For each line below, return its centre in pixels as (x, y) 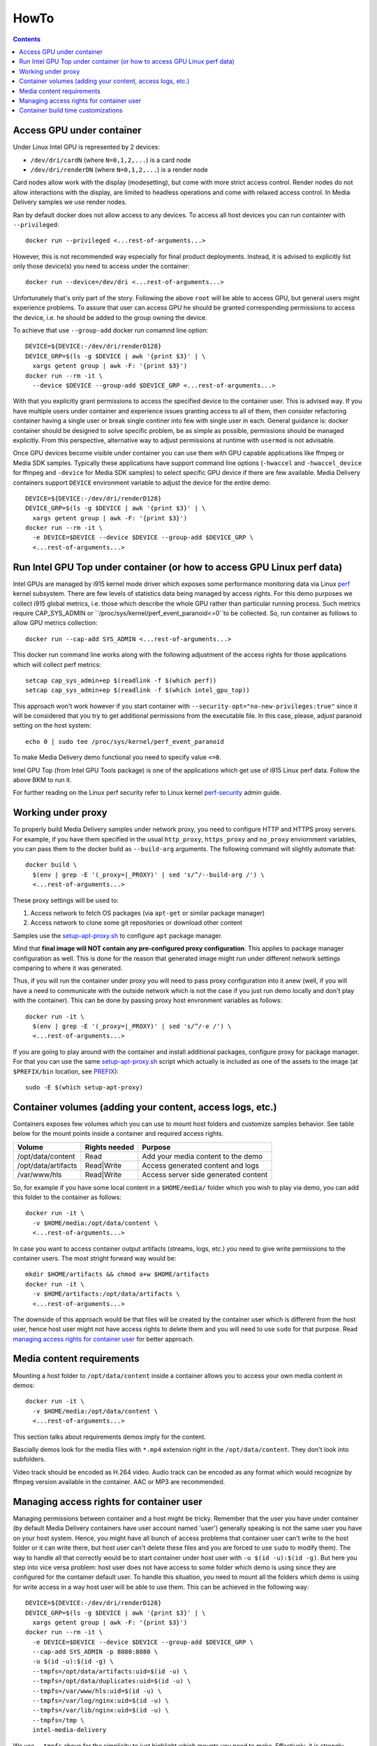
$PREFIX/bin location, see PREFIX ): (66, 1071)
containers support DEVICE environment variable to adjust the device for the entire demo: (142, 483)
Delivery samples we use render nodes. (70, 202)
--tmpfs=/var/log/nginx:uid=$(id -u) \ (101, 1701)
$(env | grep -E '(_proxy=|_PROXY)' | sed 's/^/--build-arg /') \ (148, 874)
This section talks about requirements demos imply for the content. (109, 1437)
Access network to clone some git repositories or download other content (136, 923)
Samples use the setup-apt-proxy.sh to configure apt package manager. (118, 935)
